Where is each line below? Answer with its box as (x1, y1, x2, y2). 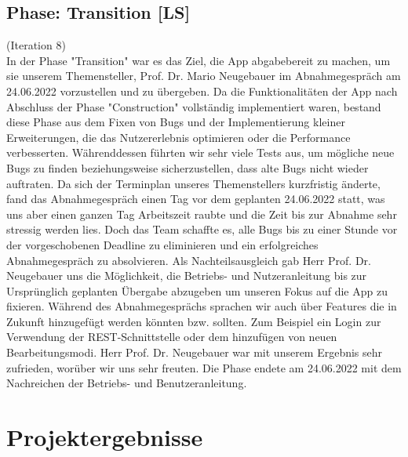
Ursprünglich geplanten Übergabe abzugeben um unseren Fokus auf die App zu (6, 282, 388, 299)
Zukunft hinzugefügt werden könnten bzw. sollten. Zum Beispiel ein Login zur (6, 313, 381, 329)
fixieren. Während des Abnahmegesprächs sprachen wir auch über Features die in (6, 298, 397, 314)
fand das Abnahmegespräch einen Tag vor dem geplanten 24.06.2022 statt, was (6, 190, 385, 207)
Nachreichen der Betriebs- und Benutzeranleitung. (6, 375, 247, 391)
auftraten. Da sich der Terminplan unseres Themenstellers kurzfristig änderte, (6, 175, 381, 191)
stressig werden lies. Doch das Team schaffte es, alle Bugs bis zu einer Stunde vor (6, 221, 398, 238)
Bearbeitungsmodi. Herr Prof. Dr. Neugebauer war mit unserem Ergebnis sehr (6, 344, 383, 361)
